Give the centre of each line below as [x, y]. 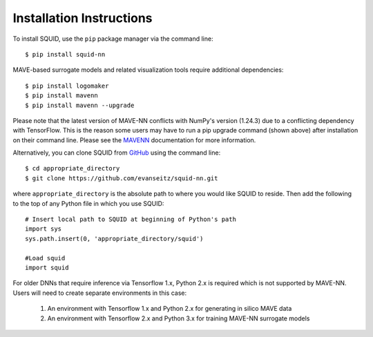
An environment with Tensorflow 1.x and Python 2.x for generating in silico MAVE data [170, 309]
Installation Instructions [83, 18]
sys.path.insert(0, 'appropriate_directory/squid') [114, 239]
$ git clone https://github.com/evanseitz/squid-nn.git [122, 178]
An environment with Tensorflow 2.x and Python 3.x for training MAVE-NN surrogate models [179, 318]
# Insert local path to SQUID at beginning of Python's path [131, 220]
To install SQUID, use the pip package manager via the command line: [113, 39]
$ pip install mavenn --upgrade [80, 105]
